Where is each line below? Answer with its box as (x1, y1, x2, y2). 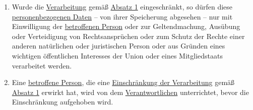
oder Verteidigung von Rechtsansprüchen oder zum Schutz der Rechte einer (12, 30, 245, 41)
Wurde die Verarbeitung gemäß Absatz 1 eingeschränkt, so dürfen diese (12, 1, 233, 11)
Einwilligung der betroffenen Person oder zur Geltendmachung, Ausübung (12, 21, 240, 31)
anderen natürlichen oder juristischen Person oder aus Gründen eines (12, 40, 225, 51)
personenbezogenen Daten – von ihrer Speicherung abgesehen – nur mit (12, 11, 233, 21)
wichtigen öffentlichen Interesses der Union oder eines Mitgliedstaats (12, 50, 223, 60)
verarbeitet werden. (12, 60, 72, 70)
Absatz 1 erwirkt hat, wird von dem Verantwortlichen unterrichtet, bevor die (12, 86, 249, 97)
